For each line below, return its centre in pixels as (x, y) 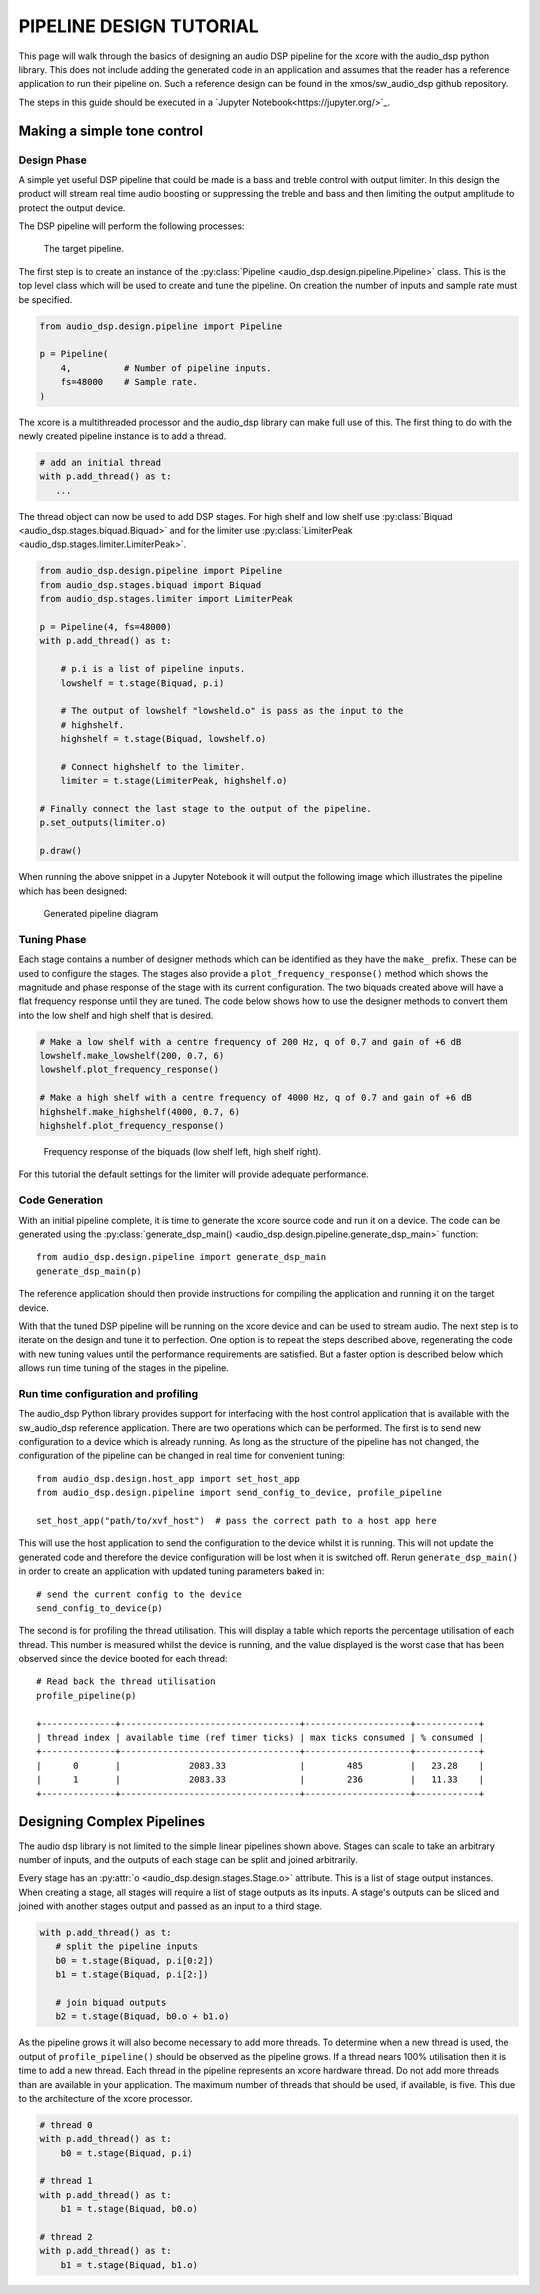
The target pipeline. (84, 249)
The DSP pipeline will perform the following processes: (131, 226)
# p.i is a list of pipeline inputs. (153, 669)
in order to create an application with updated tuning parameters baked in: (171, 1571)
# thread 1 (66, 2181)
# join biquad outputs (111, 2002)
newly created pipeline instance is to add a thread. (122, 436)
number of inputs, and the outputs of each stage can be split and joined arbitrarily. (188, 1859)
